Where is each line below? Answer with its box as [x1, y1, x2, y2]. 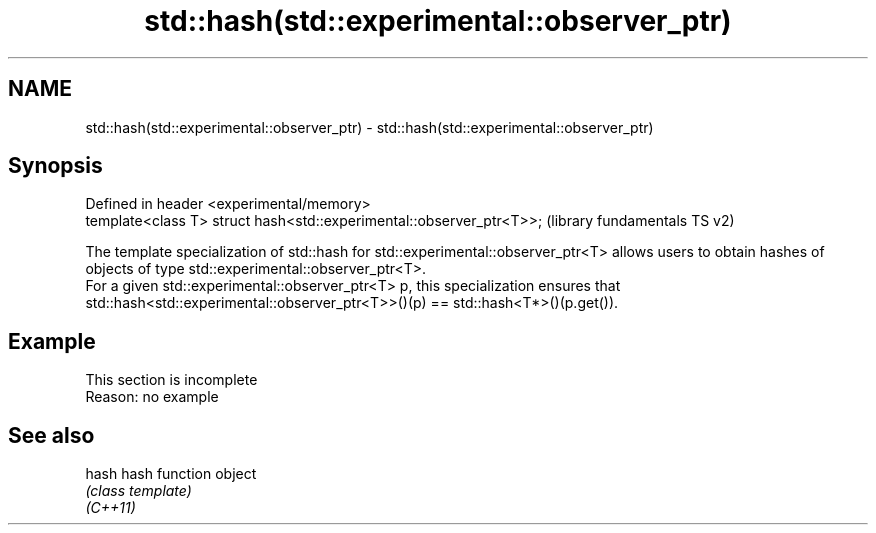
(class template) [85, 482, 192, 500]
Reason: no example [85, 388, 219, 406]
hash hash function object [85, 465, 257, 483]
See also [8, 422, 95, 448]
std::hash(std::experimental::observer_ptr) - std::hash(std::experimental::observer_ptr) [85, 118, 654, 136]
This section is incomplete [85, 371, 258, 389]
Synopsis [8, 153, 103, 179]
